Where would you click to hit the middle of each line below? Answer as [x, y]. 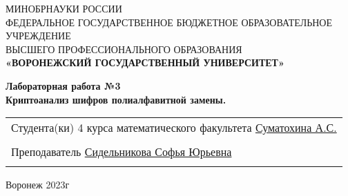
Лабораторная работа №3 [63, 85]
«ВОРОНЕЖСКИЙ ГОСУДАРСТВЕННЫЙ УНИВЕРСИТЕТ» [145, 62]
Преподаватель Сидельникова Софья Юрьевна [122, 152]
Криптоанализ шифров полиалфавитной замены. [116, 99]
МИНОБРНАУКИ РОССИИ [64, 8]
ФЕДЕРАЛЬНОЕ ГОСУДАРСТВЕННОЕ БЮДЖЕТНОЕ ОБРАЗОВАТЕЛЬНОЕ [169, 22]
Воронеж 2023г [38, 185]
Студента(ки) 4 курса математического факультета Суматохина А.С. [174, 128]
